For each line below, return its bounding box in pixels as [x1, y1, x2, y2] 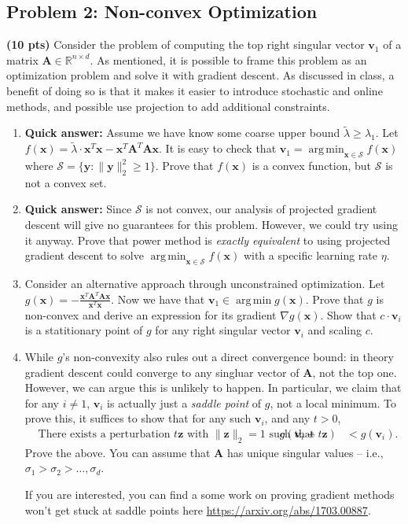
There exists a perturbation [38, 428, 171, 440]
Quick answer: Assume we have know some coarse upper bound [24, 124, 340, 141]
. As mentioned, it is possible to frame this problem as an [90, 51, 367, 68]
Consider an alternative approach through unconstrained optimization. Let [24, 275, 385, 291]
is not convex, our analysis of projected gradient [145, 201, 377, 217]
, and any [264, 410, 311, 426]
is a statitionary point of [24, 322, 143, 338]
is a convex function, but [252, 157, 372, 173]
